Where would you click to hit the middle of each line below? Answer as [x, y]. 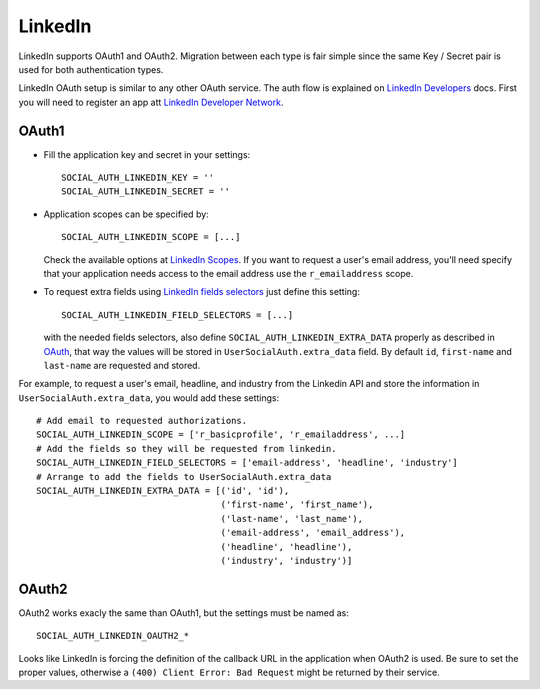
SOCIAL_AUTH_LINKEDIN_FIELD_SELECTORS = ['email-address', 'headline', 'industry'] [247, 463]
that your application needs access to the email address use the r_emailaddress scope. [228, 273]
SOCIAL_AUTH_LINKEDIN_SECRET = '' [145, 191]
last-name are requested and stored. [122, 365]
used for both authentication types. [91, 69]
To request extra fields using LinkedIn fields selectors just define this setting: [201, 292]
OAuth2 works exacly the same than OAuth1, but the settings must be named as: [183, 612]
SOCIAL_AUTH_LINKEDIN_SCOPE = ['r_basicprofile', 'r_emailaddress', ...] [221, 434]
